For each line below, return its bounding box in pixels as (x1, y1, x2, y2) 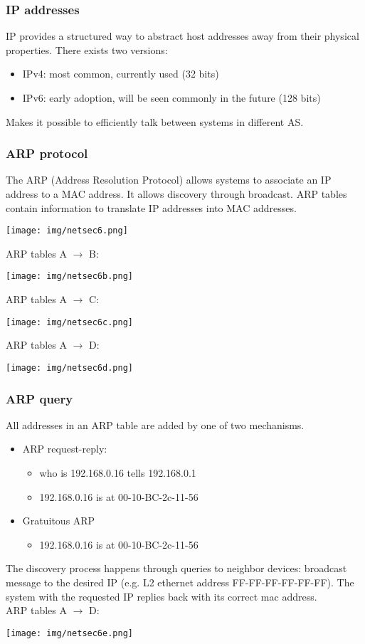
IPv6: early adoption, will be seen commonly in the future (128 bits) (22, 90, 321, 105)
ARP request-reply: (22, 441, 107, 456)
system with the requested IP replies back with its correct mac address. (6, 588, 317, 603)
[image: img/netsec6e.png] (6, 628, 133, 638)
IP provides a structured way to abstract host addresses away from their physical (6, 28, 359, 43)
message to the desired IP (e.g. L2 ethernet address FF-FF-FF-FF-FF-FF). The (6, 574, 354, 589)
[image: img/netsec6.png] (6, 226, 128, 236)
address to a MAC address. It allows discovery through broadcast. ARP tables (6, 186, 347, 201)
